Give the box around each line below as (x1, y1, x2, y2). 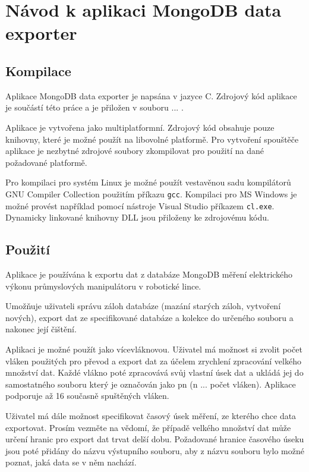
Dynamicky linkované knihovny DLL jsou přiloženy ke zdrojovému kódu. (5, 211, 269, 224)
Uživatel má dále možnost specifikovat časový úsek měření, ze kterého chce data (5, 409, 297, 421)
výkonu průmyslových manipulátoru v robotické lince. (5, 279, 201, 292)
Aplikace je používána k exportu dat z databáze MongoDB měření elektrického (5, 268, 293, 281)
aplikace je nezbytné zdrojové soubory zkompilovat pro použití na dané (5, 144, 264, 157)
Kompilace (5, 61, 71, 80)
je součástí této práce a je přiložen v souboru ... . (5, 101, 184, 114)
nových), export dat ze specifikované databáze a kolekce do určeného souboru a (5, 311, 294, 323)
